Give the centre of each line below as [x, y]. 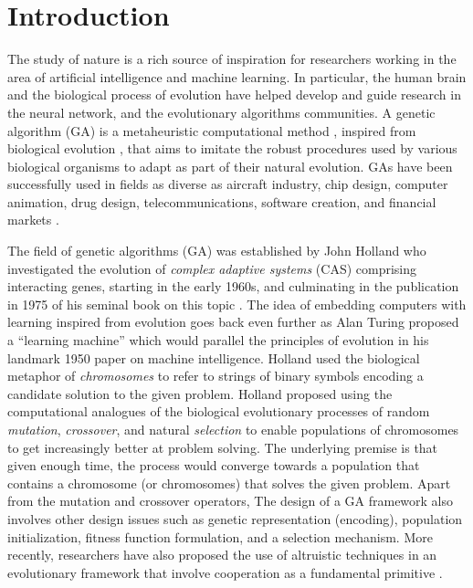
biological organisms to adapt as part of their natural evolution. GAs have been [230, 166]
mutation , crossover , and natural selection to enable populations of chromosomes [233, 429]
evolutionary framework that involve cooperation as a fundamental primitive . [225, 572]
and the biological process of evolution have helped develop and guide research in [234, 94]
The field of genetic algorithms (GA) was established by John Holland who [217, 251]
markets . [33, 220]
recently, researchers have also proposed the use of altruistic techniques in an [222, 555]
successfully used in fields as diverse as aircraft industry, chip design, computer [228, 184]
